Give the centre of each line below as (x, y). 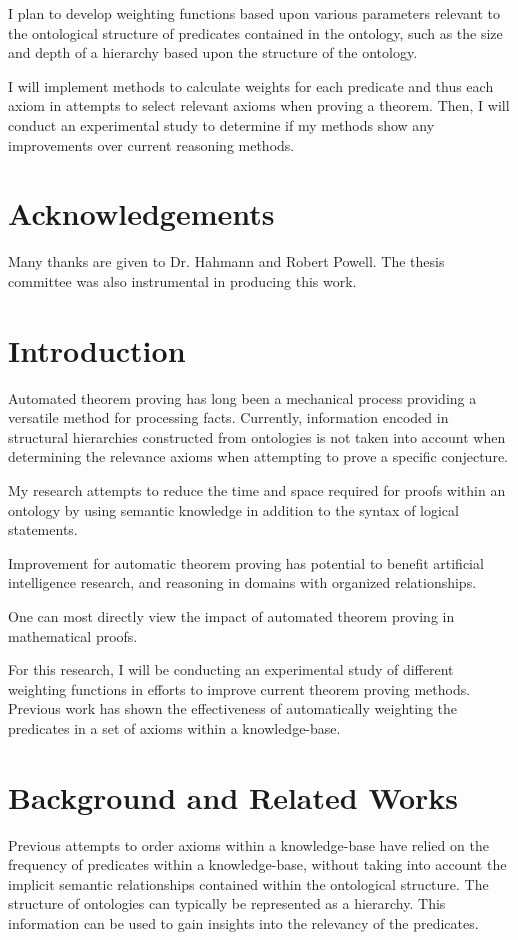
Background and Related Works (233, 796)
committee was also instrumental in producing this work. (182, 280)
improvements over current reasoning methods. (151, 144)
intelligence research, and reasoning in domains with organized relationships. (242, 582)
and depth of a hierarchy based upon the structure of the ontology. (213, 52)
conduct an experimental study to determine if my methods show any (221, 124)
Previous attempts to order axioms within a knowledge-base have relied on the (248, 844)
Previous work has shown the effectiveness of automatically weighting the (233, 708)
